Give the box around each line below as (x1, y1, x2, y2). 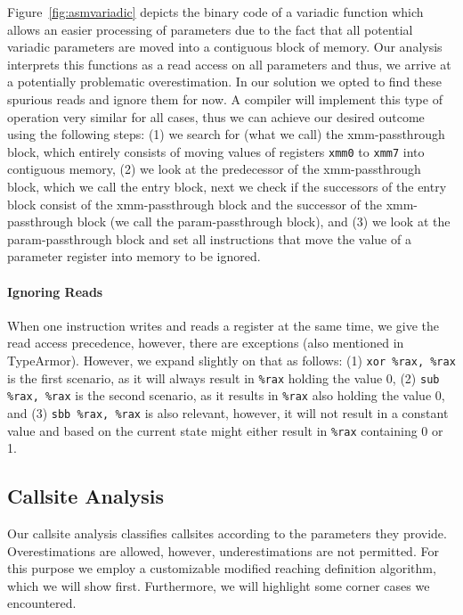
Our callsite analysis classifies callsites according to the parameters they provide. (7, 524, 447, 543)
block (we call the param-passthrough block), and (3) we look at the (77, 212, 451, 231)
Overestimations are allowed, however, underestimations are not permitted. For (7, 541, 439, 560)
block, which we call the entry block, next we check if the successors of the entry (7, 177, 447, 195)
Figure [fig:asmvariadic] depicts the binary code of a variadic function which (7, 3, 424, 20)
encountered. (7, 594, 77, 612)
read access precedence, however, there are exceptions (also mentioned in (7, 333, 404, 352)
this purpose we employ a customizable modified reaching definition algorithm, (7, 559, 436, 578)
